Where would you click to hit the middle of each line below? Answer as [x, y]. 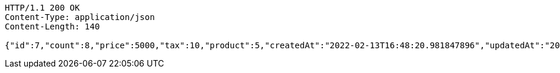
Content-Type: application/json [80, 17]
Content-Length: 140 [52, 26]
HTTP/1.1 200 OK [42, 8]
